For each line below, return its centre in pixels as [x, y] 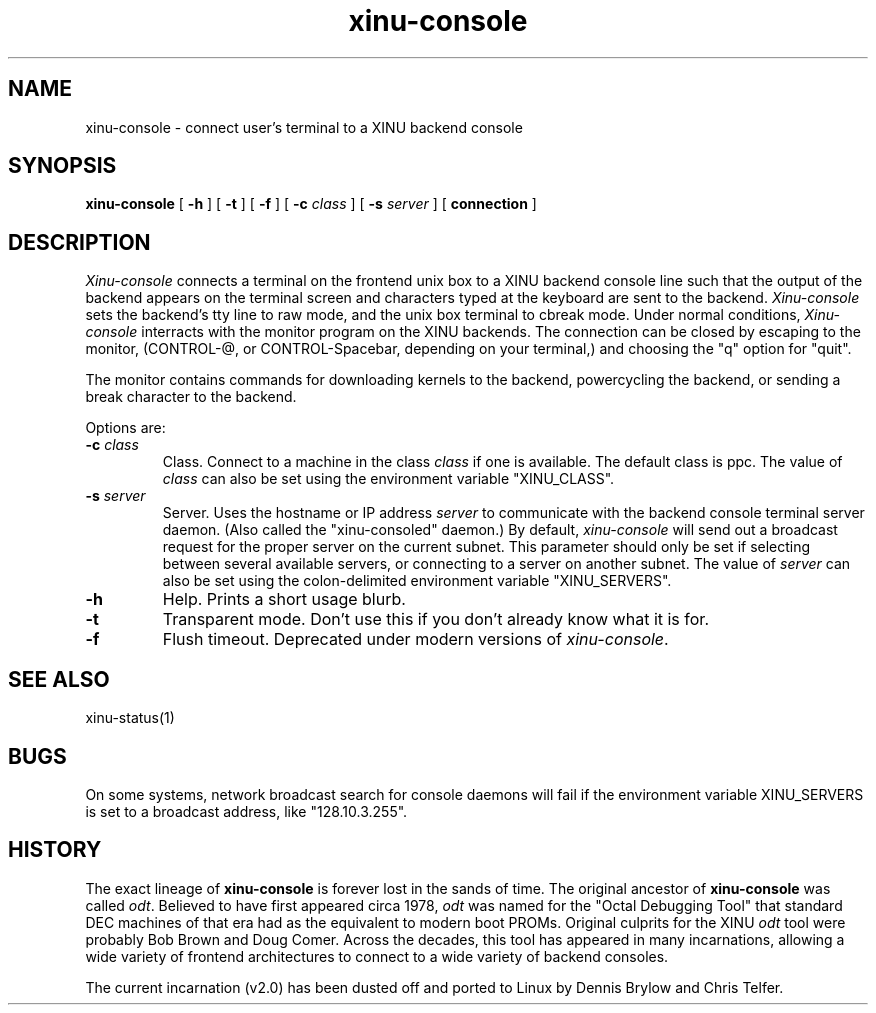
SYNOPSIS [62, 166]
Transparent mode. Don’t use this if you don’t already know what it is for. [435, 619]
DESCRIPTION [79, 242]
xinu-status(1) [130, 718]
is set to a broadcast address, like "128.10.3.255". [246, 811]
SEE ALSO [59, 679]
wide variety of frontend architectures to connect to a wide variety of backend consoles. [377, 956]
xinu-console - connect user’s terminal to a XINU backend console [304, 127]
